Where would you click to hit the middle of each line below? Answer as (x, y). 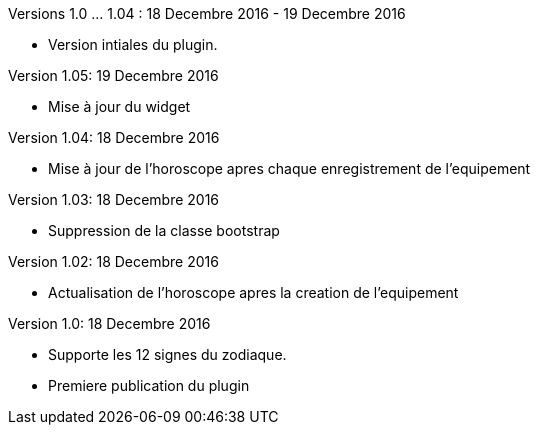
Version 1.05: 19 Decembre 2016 (113, 75)
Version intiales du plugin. (133, 44)
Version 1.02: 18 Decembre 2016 (113, 261)
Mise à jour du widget (119, 106)
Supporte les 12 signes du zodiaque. (167, 354)
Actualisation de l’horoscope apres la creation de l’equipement (253, 292)
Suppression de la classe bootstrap (164, 230)
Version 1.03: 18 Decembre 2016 (114, 199)
